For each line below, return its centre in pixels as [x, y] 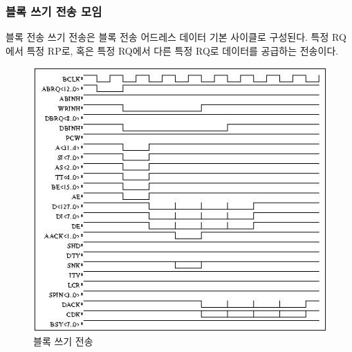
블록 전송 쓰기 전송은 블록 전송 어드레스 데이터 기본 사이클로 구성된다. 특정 [167, 37]
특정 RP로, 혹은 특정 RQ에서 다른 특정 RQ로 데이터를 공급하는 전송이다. [183, 50]
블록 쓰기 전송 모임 [54, 11]
